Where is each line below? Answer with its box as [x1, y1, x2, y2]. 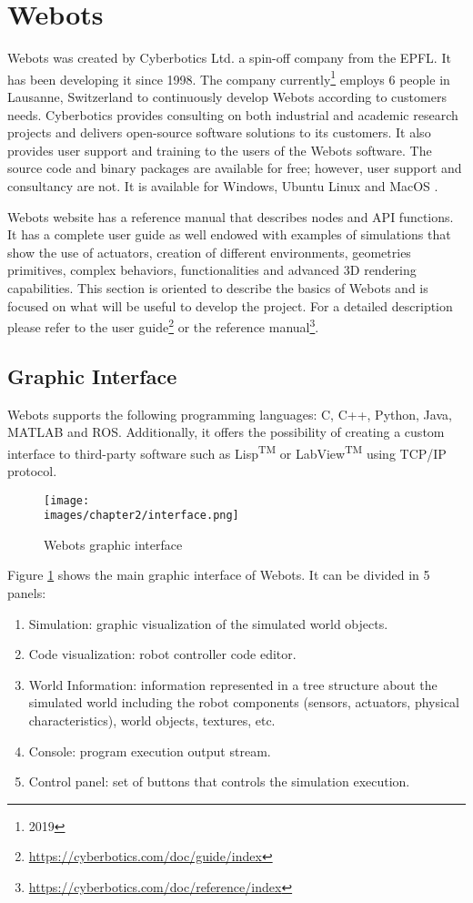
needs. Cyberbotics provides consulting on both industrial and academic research [7, 105, 458, 124]
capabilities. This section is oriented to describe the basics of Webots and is [7, 278, 428, 297]
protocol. [7, 461, 57, 480]
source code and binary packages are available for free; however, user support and [7, 158, 462, 178]
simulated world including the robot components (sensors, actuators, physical [28, 693, 460, 712]
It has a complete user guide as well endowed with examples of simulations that [7, 225, 451, 244]
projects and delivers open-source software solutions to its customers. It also [7, 123, 431, 142]
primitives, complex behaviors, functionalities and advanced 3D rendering [7, 260, 417, 279]
